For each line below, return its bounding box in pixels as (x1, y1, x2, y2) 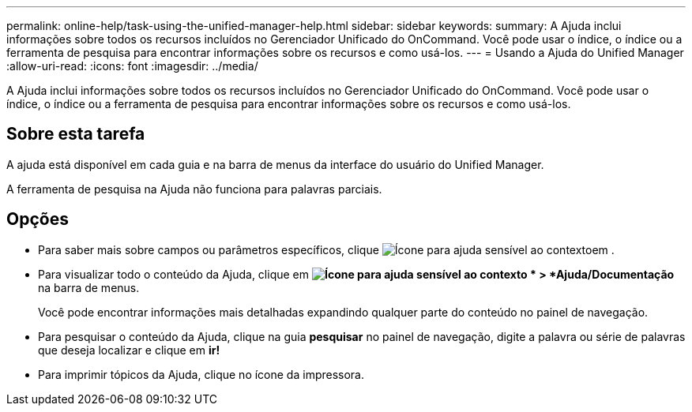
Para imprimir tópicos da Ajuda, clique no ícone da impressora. (38, 367, 365, 381)
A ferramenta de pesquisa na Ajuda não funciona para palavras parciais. (6, 182, 382, 196)
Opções (6, 209, 69, 230)
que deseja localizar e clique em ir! (38, 343, 220, 357)
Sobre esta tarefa (6, 124, 145, 144)
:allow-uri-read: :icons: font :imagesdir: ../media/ (6, 59, 258, 73)
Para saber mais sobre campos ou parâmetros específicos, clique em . (38, 242, 615, 257)
